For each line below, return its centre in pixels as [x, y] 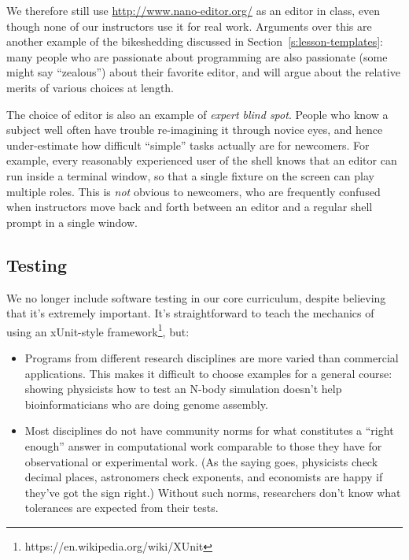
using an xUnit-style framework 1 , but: [98, 330]
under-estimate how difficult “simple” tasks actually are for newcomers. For [188, 145]
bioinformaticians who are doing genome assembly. [146, 404]
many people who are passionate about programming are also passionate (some [197, 56]
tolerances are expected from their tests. [122, 508]
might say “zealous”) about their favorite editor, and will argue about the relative [203, 72]
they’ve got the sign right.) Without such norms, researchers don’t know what [213, 492]
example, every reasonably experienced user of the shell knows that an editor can [202, 160]
